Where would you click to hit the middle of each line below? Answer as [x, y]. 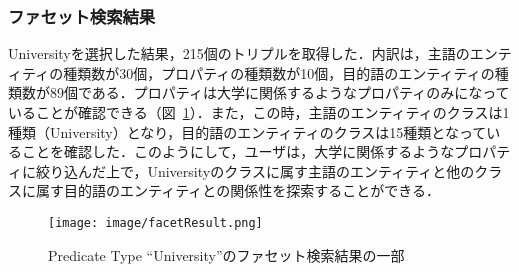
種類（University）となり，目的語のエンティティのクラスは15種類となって [247, 131]
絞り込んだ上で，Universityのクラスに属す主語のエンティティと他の [255, 170]
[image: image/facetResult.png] [155, 222]
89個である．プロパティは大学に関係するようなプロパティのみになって [279, 92]
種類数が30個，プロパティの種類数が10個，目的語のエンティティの [279, 72]
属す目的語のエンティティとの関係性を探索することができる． [237, 190]
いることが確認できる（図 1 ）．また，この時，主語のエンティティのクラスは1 [259, 112]
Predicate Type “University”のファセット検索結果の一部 [226, 254]
